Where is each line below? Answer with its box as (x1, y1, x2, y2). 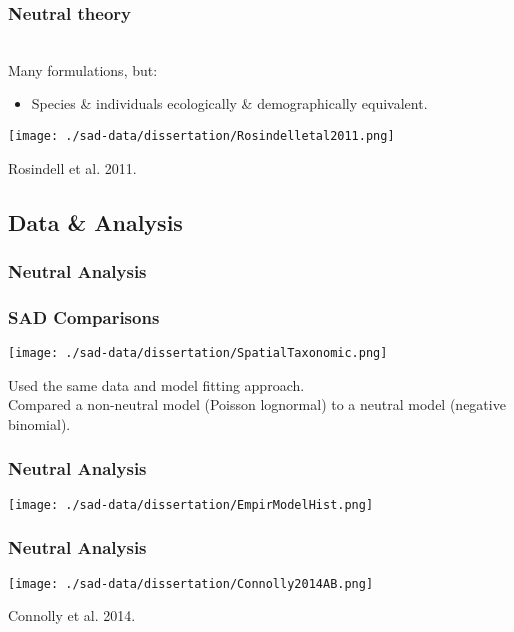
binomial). (8, 413, 71, 434)
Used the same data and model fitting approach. (8, 374, 305, 395)
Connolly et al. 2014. (8, 605, 136, 626)
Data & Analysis (8, 206, 183, 237)
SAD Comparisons (8, 304, 160, 329)
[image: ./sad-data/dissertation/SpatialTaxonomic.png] (8, 346, 388, 361)
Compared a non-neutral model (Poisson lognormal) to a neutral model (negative (8, 394, 506, 415)
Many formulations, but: (8, 59, 158, 80)
